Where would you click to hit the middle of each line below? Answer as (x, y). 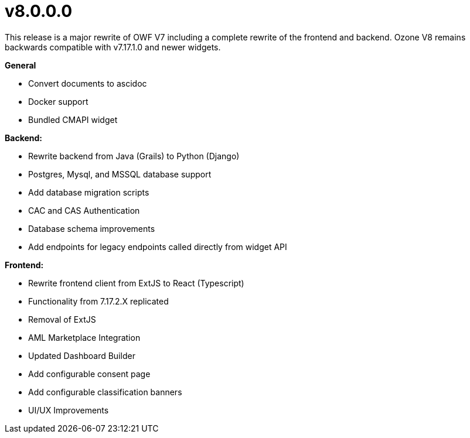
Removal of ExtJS (62, 319)
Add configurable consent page (89, 374)
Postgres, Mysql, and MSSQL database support (120, 174)
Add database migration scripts (89, 192)
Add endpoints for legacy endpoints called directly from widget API (158, 247)
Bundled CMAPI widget (73, 119)
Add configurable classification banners (105, 392)
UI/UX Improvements (69, 410)
